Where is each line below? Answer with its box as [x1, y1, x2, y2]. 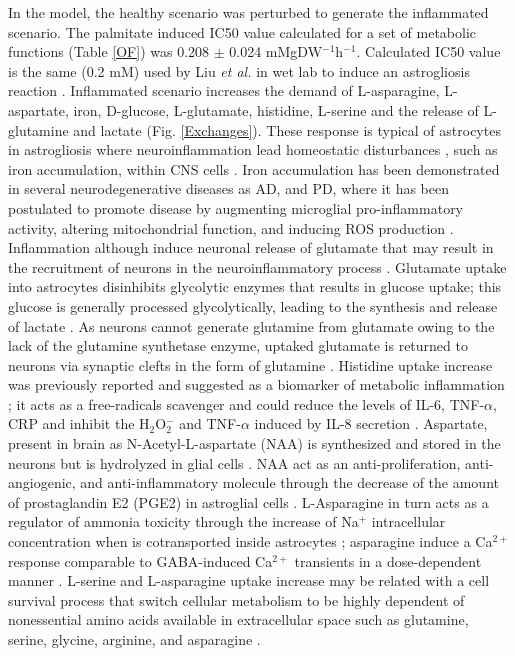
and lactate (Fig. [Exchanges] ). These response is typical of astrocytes [73, 119, 501, 140]
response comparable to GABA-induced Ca [8, 550, 273, 571]
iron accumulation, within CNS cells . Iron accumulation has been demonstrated [8, 158, 500, 179]
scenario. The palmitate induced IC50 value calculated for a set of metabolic [8, 21, 477, 42]
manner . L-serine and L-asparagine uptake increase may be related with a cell [8, 570, 490, 591]
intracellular [371, 511, 446, 532]
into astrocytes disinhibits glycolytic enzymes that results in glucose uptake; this [8, 276, 502, 297]
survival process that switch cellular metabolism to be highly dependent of [8, 589, 465, 610]
